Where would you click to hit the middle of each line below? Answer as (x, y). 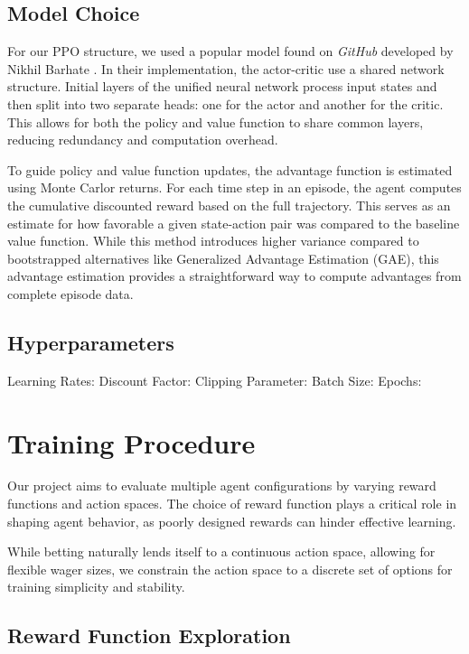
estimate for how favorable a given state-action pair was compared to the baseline (234, 223)
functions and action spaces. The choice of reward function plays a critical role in (232, 504)
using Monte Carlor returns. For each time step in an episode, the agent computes (234, 187)
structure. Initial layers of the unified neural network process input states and (222, 86)
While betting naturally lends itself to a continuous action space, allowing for (221, 551)
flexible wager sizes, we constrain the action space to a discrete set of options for (230, 569)
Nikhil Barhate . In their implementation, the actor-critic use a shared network (226, 68)
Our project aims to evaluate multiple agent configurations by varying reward (222, 486)
